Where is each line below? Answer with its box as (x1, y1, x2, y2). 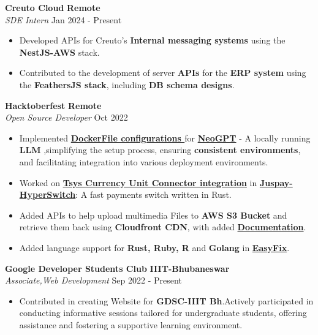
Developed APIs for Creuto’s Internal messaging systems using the (19, 34, 286, 47)
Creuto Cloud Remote (5, 1, 100, 13)
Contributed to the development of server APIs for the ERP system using (19, 66, 306, 79)
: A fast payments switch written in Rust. (75, 188, 232, 201)
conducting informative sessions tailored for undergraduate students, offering (19, 306, 307, 319)
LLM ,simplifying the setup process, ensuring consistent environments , (19, 143, 301, 156)
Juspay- (259, 176, 293, 189)
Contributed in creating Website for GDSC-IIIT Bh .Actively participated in (19, 294, 314, 307)
